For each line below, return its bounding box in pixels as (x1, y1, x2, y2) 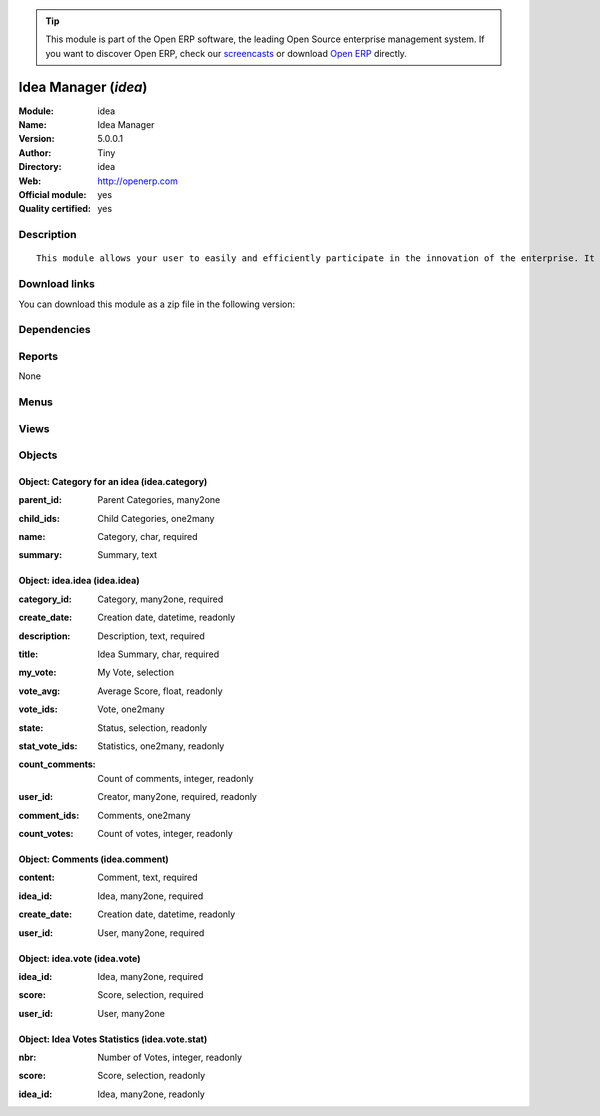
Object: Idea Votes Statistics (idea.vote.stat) (18, 1033, 208, 1045)
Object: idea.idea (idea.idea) (18, 575, 140, 587)
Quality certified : (18, 203, 92, 215)
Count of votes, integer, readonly (97, 827, 234, 839)
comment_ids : (18, 809, 80, 821)
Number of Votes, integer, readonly (97, 1051, 242, 1064)
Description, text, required (97, 630, 205, 642)
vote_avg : (18, 685, 61, 697)
